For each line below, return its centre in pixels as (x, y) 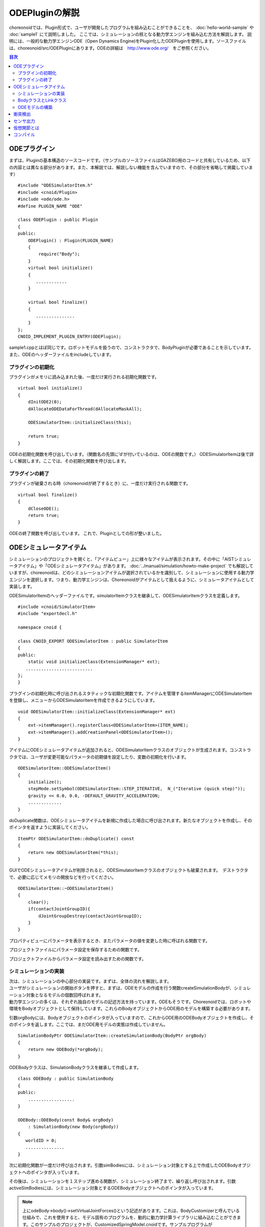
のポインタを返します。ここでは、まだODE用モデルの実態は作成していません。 (88, 1025)
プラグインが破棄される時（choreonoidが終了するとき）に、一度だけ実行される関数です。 (100, 483)
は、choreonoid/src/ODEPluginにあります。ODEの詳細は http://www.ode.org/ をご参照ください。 (110, 48)
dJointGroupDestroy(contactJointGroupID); (90, 916)
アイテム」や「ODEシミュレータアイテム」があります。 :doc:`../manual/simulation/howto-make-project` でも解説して (135, 566)
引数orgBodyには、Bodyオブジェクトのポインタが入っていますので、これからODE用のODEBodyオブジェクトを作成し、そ (132, 1017)
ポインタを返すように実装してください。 (50, 827)
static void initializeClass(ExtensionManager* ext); (94, 662)
